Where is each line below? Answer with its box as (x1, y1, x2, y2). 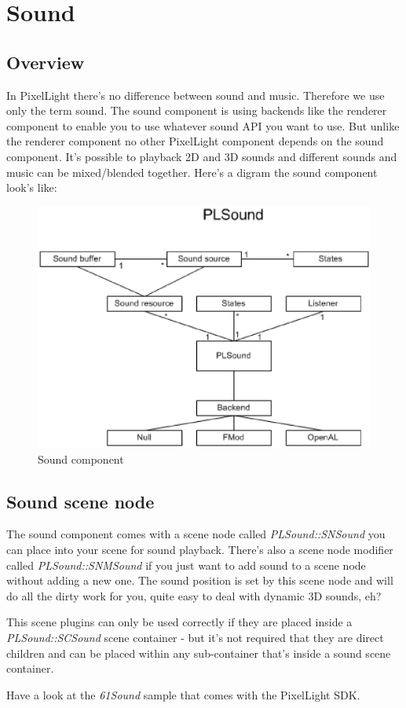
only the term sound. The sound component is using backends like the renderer (6, 102, 387, 119)
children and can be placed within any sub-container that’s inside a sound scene (6, 644, 391, 661)
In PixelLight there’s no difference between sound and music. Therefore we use (6, 86, 385, 103)
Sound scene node (6, 489, 155, 513)
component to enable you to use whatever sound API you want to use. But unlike (6, 117, 400, 134)
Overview (6, 50, 85, 74)
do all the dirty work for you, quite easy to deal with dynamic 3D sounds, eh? (6, 587, 382, 603)
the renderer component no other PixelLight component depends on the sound (6, 133, 384, 149)
